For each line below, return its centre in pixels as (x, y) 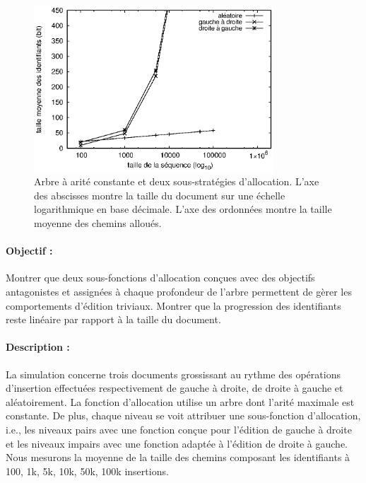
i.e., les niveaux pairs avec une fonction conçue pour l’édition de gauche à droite (179, 429)
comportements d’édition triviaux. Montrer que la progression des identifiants (173, 305)
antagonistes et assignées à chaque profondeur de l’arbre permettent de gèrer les (179, 291)
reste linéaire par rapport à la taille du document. (113, 319)
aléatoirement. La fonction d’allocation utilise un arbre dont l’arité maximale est (180, 401)
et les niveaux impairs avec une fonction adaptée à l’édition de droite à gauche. (177, 443)
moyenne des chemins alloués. (98, 223)
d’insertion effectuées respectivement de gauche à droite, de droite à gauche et (175, 388)
